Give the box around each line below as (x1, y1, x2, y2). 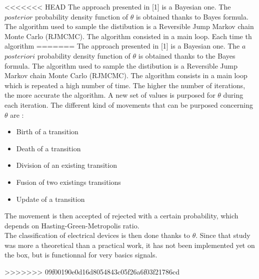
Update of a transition (16, 193, 85, 204)
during (223, 90, 243, 100)
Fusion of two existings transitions (16, 176, 121, 187)
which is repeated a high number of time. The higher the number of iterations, (4, 80, 245, 90)
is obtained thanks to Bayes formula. (135, 11, 248, 22)
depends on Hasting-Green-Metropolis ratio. (4, 220, 139, 230)
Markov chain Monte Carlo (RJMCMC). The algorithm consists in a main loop (4, 70, 247, 81)
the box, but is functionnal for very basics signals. (4, 249, 157, 260)
